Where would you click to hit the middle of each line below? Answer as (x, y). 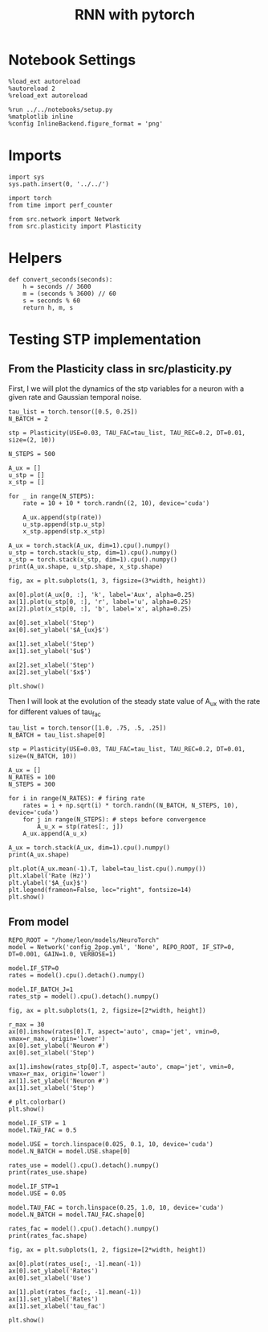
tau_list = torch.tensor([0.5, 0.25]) (73, 412)
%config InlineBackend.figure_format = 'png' (85, 123)
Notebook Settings (72, 60)
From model (39, 921)
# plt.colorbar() (37, 1102)
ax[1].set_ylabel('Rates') (53, 1299)
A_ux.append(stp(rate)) (63, 517)
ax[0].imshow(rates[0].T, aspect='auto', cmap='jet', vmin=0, (114, 1032)
